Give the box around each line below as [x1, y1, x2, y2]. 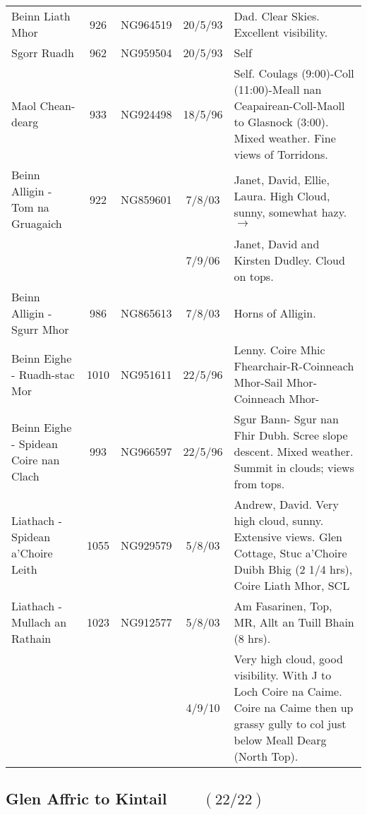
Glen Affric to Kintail [6, 787, 167, 809]
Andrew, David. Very [234, 496, 339, 512]
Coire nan [11, 451, 60, 468]
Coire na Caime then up [234, 699, 354, 716]
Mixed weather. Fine [234, 130, 336, 146]
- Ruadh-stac [11, 366, 75, 382]
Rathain [11, 630, 52, 646]
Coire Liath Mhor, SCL [234, 577, 350, 593]
